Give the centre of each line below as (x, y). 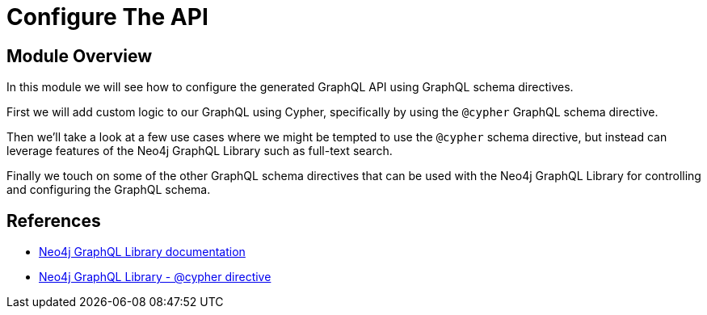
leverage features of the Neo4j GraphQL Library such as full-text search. (200, 151)
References (54, 220)
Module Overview (80, 56)
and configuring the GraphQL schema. (109, 190)
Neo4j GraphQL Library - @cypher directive (155, 277)
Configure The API (107, 17)
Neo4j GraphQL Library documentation (142, 252)
